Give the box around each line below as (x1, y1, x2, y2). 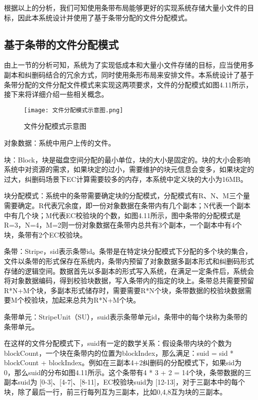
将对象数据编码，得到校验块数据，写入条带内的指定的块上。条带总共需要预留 (4, 275, 254, 286)
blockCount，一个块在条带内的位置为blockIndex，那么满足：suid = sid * (4, 347, 234, 358)
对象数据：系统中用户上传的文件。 (4, 138, 115, 148)
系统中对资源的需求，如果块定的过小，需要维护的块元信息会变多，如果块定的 (4, 164, 254, 174)
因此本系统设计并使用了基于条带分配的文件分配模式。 (17, 12, 192, 22)
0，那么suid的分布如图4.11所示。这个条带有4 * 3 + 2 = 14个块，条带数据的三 (4, 367, 252, 377)
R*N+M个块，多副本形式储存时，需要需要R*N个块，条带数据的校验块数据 (4, 285, 245, 295)
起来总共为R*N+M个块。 (59, 295, 140, 305)
